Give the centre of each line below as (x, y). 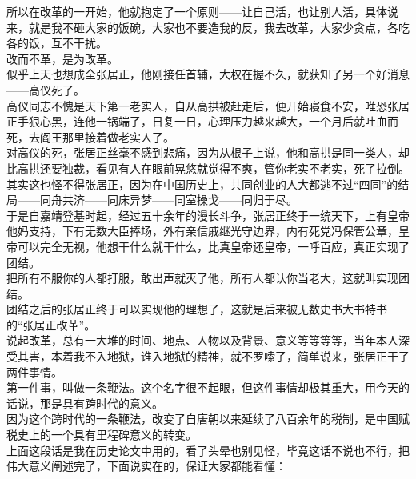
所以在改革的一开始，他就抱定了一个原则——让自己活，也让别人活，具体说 (202, 11)
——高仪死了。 (46, 89)
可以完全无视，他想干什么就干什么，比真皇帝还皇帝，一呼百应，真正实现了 (213, 246)
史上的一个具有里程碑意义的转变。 (107, 435)
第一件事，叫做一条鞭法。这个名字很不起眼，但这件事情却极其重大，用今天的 (208, 387)
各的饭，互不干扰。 (57, 43)
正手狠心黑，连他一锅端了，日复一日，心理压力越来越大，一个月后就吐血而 (202, 121)
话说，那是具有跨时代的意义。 (85, 403)
